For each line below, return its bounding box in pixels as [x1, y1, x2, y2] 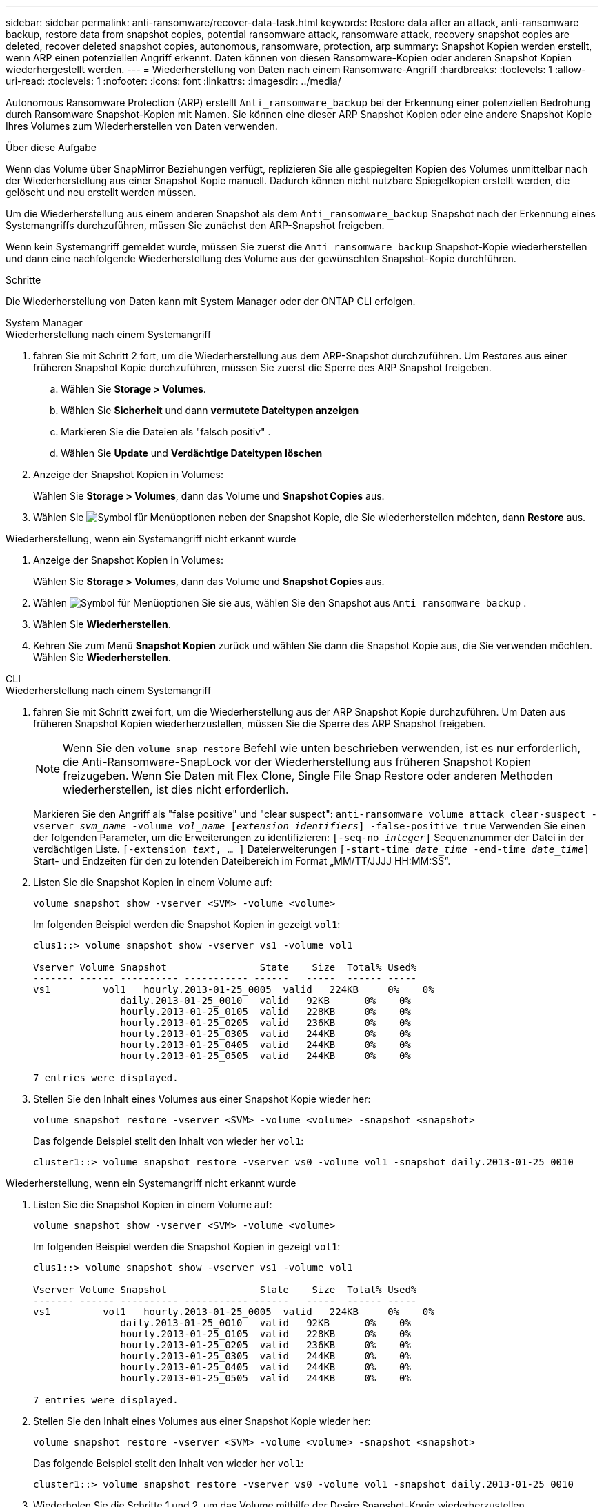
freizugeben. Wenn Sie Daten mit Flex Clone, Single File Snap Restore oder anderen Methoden [63, 769, 553, 782]
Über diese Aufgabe [6, 141, 97, 153]
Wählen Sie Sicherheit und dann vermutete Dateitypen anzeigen [61, 404, 359, 416]
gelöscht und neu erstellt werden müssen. [6, 186, 197, 198]
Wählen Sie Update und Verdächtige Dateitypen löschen [61, 447, 323, 459]
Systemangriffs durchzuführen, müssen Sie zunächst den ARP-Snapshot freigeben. [6, 219, 385, 231]
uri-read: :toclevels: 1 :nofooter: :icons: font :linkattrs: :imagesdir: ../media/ [6, 75, 341, 87]
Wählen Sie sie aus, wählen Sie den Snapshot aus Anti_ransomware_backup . [33, 597, 527, 609]
